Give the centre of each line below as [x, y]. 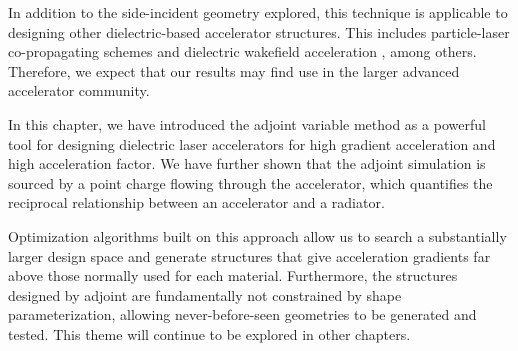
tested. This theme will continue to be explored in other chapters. [209, 333]
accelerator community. [79, 90]
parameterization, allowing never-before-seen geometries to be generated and [242, 314]
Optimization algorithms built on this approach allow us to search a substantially [257, 235]
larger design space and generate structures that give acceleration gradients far [249, 255]
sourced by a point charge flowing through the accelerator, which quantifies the [250, 182]
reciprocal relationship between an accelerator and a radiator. [196, 202]
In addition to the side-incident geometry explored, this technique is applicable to [258, 12]
